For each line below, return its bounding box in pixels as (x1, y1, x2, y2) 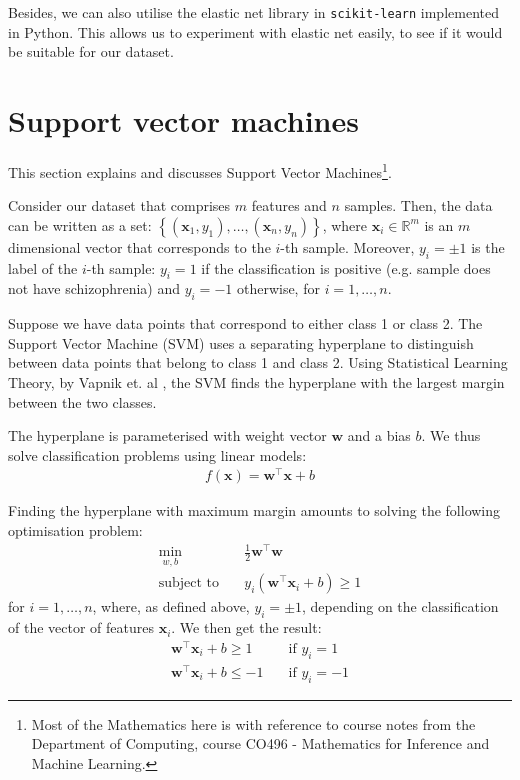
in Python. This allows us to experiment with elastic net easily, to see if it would (8, 21, 503, 42)
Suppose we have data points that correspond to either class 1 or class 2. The (8, 313, 483, 334)
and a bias (347, 425, 411, 446)
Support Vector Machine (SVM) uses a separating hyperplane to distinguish (8, 332, 474, 353)
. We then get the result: (171, 617, 322, 638)
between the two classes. (8, 391, 157, 412)
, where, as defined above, (92, 596, 250, 617)
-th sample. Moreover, (280, 236, 415, 257)
